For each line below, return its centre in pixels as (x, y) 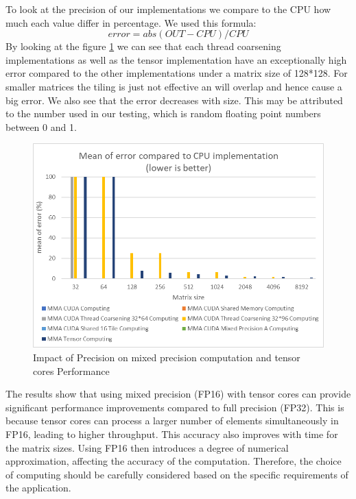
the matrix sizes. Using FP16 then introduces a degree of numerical (147, 447)
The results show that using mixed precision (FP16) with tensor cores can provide (178, 394)
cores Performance (71, 370)
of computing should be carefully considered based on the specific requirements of (177, 474)
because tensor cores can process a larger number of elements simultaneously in (172, 421)
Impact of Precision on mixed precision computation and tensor (167, 357)
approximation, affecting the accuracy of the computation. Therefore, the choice (174, 461)
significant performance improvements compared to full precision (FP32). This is (175, 407)
